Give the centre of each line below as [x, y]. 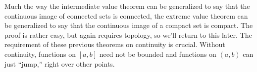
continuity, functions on [40, 54]
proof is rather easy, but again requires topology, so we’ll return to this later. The [128, 35]
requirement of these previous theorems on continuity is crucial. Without [115, 44]
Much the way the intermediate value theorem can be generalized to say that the [127, 6]
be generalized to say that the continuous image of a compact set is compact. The [129, 25]
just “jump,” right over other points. [60, 63]
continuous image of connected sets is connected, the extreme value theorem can [126, 15]
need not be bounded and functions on [158, 54]
